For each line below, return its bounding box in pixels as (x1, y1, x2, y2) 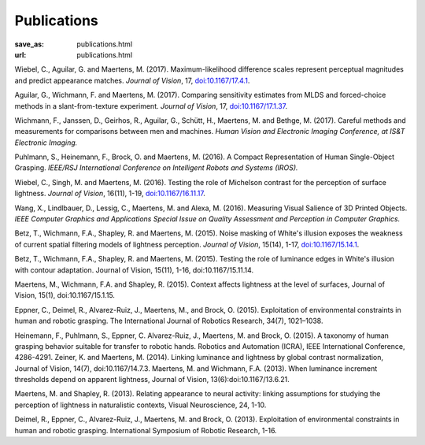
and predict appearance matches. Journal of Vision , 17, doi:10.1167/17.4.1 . (14, 76, 250, 85)
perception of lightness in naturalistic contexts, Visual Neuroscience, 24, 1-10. (14, 400, 267, 410)
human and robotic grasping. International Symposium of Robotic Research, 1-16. (14, 425, 277, 435)
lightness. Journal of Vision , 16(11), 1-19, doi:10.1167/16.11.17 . (14, 189, 206, 198)
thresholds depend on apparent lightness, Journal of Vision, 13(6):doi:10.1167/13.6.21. (14, 375, 290, 384)
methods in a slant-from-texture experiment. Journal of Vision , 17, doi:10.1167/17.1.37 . (14, 101, 288, 110)
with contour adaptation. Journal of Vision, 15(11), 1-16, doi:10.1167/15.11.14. (14, 265, 254, 275)
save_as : (14, 39, 45, 49)
